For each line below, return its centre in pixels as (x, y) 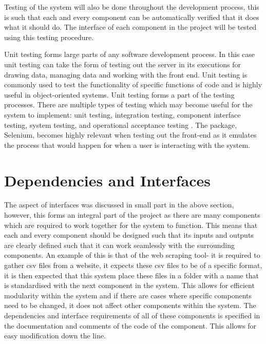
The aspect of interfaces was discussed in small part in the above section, (119, 205)
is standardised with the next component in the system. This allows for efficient (129, 285)
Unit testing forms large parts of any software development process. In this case (130, 54)
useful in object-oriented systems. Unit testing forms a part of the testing (119, 94)
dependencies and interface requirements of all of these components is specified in (132, 315)
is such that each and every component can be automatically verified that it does (132, 17)
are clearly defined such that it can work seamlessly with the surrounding (119, 245)
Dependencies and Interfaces (108, 180)
